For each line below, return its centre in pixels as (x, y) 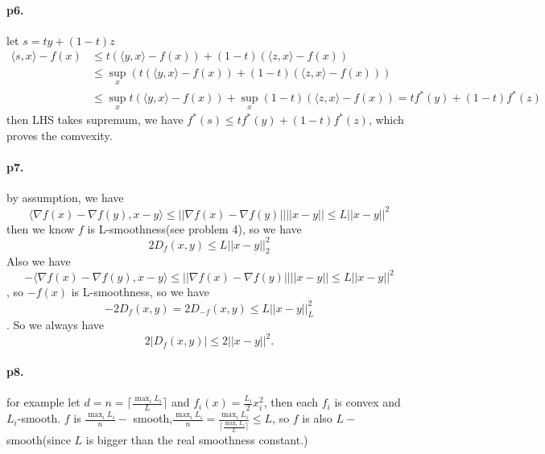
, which (386, 120)
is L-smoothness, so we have (140, 292)
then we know (41, 228)
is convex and (367, 402)
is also (317, 418)
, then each (291, 402)
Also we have (39, 261)
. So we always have (55, 325)
